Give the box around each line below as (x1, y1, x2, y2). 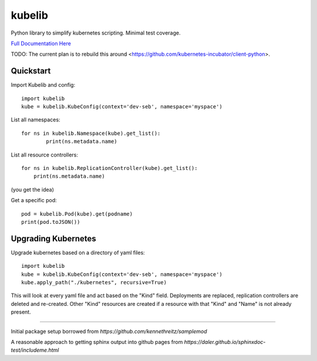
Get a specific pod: (11, 197, 57, 204)
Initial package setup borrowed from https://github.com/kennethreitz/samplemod (11, 328, 207, 335)
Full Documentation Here (11, 40, 72, 47)
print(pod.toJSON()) (21, 219, 80, 225)
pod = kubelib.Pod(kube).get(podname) (21, 210, 133, 217)
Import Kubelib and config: (11, 81, 76, 88)
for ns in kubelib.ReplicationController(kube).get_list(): (21, 165, 198, 171)
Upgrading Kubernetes (11, 233, 96, 243)
